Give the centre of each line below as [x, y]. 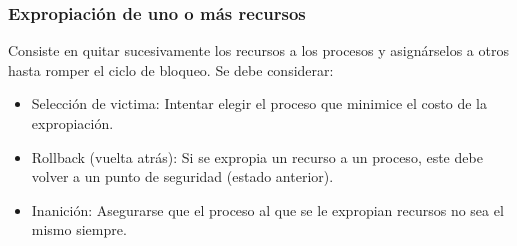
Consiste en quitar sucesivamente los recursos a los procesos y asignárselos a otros [258, 50]
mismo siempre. [79, 229]
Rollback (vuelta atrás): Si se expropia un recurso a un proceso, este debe [257, 156]
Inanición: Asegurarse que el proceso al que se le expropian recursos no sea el [267, 209]
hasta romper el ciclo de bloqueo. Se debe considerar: [171, 69]
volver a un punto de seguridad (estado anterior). [182, 176]
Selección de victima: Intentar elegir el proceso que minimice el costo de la [259, 103]
